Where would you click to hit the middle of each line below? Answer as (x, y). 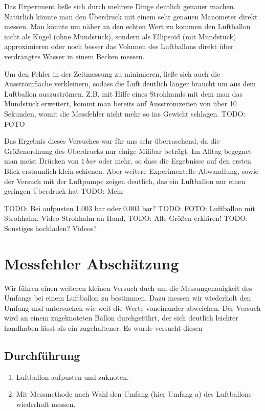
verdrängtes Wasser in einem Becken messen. (74, 56)
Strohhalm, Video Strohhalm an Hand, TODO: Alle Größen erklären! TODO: (126, 218)
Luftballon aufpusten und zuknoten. (72, 376)
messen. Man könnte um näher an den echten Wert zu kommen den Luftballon (127, 26)
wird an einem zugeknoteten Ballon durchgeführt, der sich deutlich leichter (121, 318)
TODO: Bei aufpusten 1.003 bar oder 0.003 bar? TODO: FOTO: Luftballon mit (130, 208)
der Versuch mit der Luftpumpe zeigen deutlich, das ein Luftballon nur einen (125, 181)
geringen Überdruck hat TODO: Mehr (64, 191)
